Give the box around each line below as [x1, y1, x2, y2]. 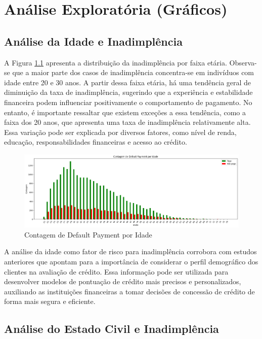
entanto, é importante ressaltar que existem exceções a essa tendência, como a [4, 107, 246, 117]
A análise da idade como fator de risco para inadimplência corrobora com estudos [4, 246, 257, 257]
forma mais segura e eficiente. [4, 296, 96, 307]
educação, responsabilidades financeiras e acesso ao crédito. [4, 137, 187, 147]
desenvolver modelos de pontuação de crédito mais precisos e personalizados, [4, 276, 241, 287]
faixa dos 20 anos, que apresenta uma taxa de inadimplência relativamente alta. [4, 117, 251, 127]
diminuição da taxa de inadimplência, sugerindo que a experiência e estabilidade [4, 87, 253, 97]
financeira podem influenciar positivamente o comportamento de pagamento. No [4, 96, 252, 107]
